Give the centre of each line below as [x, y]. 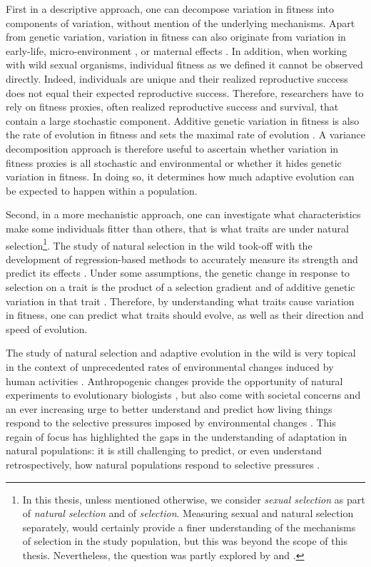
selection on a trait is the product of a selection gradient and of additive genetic [181, 286]
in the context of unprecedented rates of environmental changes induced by [170, 366]
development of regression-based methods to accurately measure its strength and [182, 259]
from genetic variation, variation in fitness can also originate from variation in [176, 37]
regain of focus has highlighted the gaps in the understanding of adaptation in [177, 436]
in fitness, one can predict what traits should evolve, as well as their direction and [185, 315]
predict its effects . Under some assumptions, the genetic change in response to [178, 273]
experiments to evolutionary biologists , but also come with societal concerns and [183, 395]
